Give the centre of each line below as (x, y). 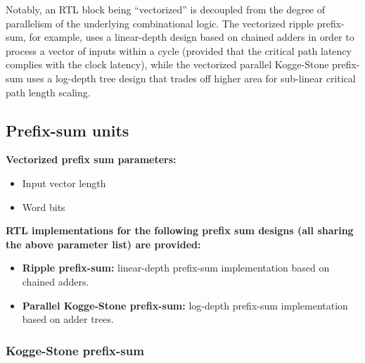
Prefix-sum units (68, 130)
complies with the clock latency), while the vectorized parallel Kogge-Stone (167, 64)
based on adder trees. (68, 319)
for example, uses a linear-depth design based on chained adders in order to (192, 37)
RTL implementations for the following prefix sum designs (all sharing (180, 230)
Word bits (44, 206)
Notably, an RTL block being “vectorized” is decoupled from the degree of (166, 9)
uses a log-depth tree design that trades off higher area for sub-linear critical (191, 78)
